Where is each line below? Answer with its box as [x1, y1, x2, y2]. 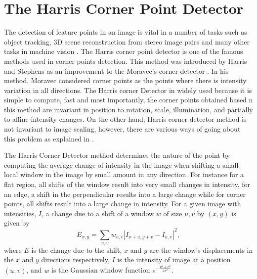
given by [4, 218, 30, 228]
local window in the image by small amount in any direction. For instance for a [4, 169, 244, 180]
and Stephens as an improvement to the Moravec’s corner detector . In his [4, 65, 229, 76]
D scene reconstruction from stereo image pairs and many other [57, 36, 250, 46]
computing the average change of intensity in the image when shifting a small [4, 159, 239, 170]
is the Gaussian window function [51, 265, 150, 275]
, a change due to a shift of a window [41, 208, 154, 218]
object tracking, [4, 36, 51, 46]
